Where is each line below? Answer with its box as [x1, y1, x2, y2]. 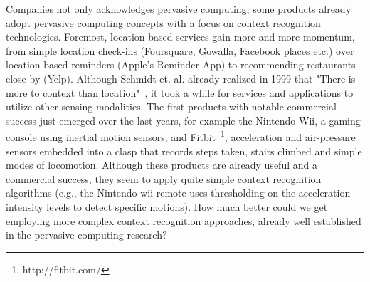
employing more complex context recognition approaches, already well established [6, 213, 361, 228]
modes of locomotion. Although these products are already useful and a [6, 157, 317, 172]
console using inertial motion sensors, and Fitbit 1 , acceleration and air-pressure [6, 127, 356, 144]
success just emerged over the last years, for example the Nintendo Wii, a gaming [6, 113, 361, 127]
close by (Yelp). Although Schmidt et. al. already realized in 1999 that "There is [6, 70, 356, 85]
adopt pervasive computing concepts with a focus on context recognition [6, 15, 321, 30]
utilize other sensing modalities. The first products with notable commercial [6, 99, 337, 114]
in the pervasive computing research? [6, 227, 167, 242]
